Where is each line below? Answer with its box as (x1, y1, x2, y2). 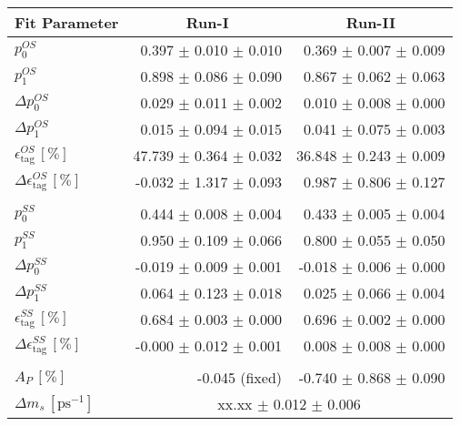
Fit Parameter (15, 12, 119, 33)
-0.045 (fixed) (197, 367, 283, 388)
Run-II (345, 12, 395, 33)
